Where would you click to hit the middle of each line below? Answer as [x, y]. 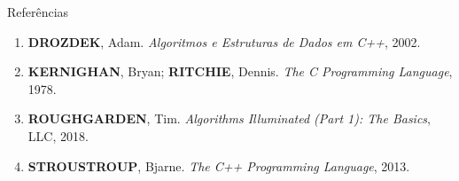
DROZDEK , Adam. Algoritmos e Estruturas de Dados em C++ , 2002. [224, 41]
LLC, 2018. [58, 135]
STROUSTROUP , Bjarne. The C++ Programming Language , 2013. [219, 165]
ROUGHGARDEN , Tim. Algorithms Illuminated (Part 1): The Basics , [229, 118]
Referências [38, 12]
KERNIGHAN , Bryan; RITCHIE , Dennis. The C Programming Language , [240, 71]
